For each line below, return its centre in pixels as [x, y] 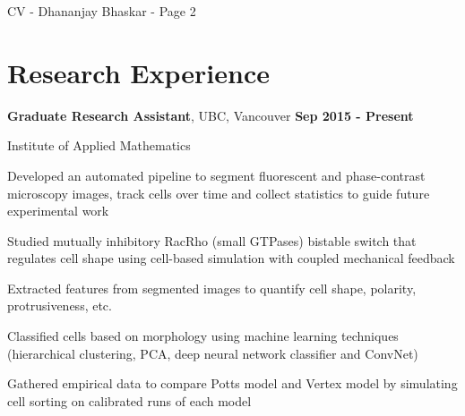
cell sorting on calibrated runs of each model [129, 400]
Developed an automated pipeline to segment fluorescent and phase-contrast [216, 175]
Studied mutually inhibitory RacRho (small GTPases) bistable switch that [212, 240]
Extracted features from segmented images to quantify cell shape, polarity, [212, 288]
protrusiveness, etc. [60, 306]
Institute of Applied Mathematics [99, 145]
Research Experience [138, 72]
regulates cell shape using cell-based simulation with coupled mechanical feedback [231, 258]
